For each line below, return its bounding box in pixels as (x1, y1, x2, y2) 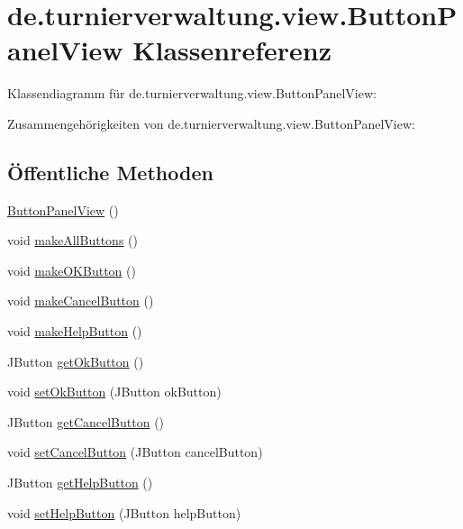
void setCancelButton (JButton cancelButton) (7, 442, 263, 461)
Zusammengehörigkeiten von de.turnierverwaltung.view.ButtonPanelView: (7, 114, 415, 132)
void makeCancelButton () (7, 291, 154, 310)
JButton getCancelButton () (7, 412, 165, 431)
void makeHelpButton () (7, 322, 142, 341)
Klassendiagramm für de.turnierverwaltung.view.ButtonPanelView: (7, 84, 377, 103)
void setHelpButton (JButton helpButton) (7, 503, 241, 522)
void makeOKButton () (7, 260, 136, 279)
